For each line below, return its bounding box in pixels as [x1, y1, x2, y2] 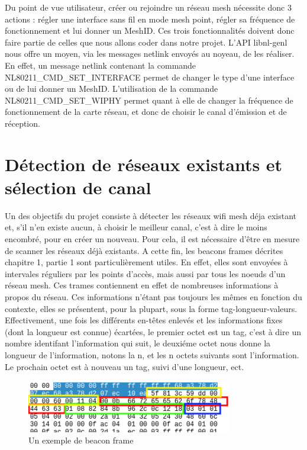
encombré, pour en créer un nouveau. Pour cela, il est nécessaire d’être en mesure [5, 233, 300, 245]
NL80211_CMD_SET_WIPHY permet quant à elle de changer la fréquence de [5, 94, 293, 106]
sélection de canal [5, 175, 151, 199]
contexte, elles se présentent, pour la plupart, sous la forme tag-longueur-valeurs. [5, 302, 298, 314]
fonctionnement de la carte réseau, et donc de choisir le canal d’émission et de [5, 105, 287, 118]
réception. [5, 117, 40, 129]
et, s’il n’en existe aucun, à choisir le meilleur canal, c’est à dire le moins [5, 221, 267, 233]
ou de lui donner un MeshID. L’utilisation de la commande [5, 82, 218, 95]
